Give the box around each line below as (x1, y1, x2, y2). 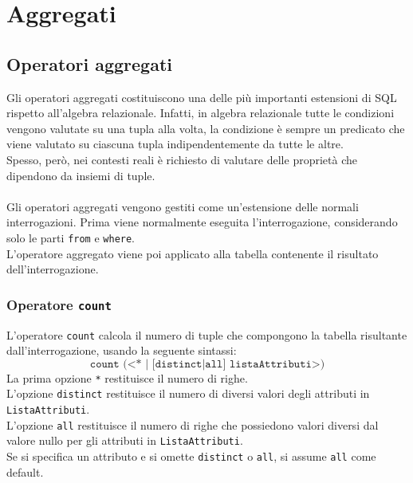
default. (6, 463, 44, 480)
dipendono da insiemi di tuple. (6, 167, 155, 183)
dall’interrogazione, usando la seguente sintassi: (6, 342, 237, 359)
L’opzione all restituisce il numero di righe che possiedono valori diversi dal (6, 416, 379, 433)
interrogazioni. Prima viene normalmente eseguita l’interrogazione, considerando (6, 214, 398, 230)
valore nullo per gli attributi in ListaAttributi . (6, 432, 243, 449)
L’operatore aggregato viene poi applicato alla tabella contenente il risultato (6, 245, 379, 261)
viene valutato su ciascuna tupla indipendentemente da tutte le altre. (6, 135, 344, 152)
